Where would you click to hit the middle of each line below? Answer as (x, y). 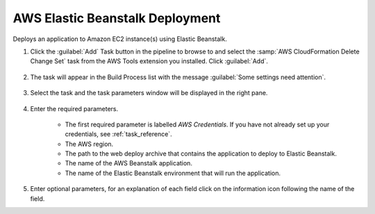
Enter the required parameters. (74, 108)
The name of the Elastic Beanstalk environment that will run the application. (173, 173)
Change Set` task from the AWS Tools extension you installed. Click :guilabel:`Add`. (149, 61)
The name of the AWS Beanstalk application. (128, 163)
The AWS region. (89, 144)
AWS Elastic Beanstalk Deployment (117, 18)
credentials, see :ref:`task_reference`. (119, 134)
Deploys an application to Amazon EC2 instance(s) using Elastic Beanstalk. (120, 39)
